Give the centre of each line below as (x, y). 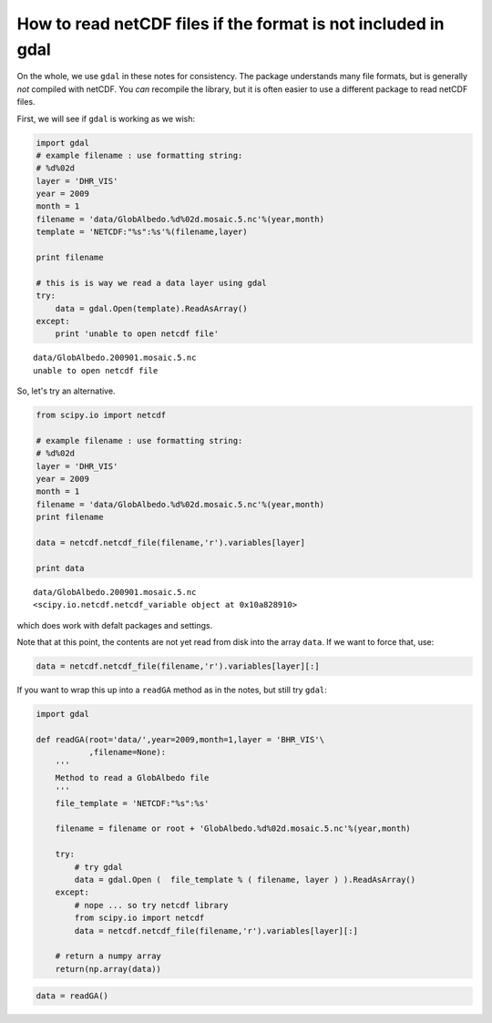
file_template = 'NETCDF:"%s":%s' (132, 803)
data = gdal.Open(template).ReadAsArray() (151, 308)
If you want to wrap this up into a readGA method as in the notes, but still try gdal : (172, 690)
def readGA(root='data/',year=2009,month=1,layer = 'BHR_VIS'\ (180, 739)
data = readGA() (72, 996)
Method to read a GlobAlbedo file (132, 777)
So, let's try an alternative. (66, 391)
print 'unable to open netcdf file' (137, 334)
